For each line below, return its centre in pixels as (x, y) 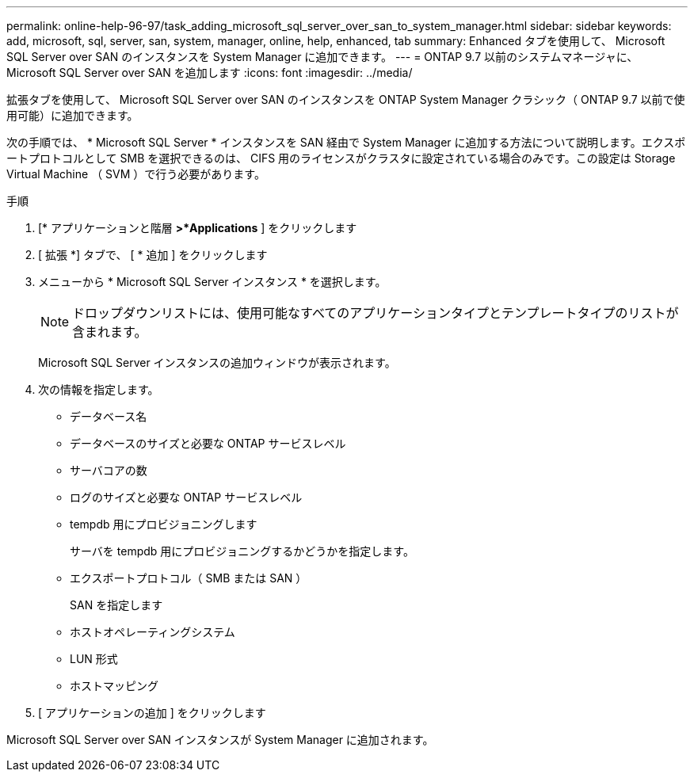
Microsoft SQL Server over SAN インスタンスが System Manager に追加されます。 (220, 740)
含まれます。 (110, 332)
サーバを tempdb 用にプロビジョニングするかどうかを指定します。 (242, 551)
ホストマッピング (114, 686)
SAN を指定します (116, 605)
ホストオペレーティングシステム (153, 632)
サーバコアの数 (109, 470)
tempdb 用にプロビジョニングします (164, 524)
